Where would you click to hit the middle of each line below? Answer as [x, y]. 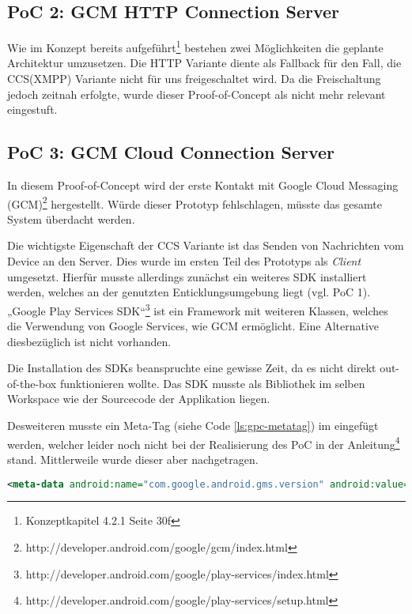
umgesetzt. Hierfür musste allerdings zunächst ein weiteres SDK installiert [187, 276]
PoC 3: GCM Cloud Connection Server [171, 152]
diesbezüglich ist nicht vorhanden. [89, 341]
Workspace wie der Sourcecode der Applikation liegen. [139, 399]
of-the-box [32, 383]
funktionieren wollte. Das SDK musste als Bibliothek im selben [212, 383]
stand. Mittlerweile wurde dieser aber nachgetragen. [133, 459]
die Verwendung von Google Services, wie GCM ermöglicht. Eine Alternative [193, 326]
